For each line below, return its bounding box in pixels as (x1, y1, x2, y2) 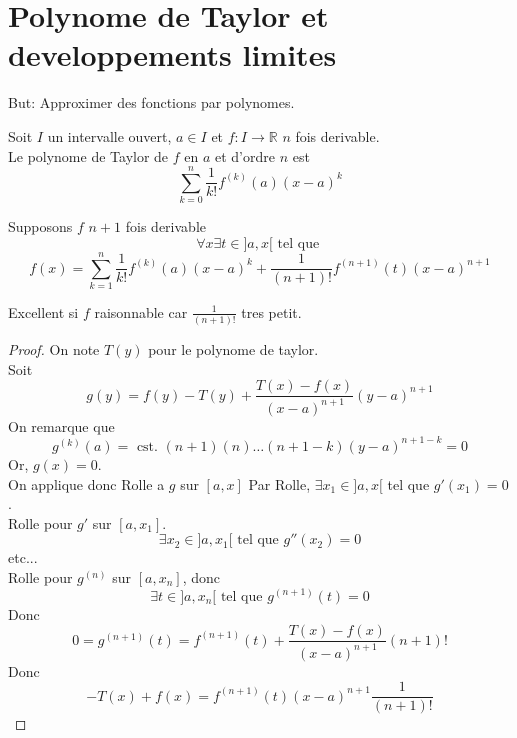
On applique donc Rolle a (8, 473, 165, 494)
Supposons (8, 216, 73, 237)
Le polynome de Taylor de (8, 145, 169, 166)
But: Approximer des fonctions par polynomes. (8, 92, 295, 113)
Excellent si (8, 301, 79, 322)
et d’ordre (215, 145, 275, 166)
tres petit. (241, 301, 302, 322)
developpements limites (8, 34, 337, 75)
